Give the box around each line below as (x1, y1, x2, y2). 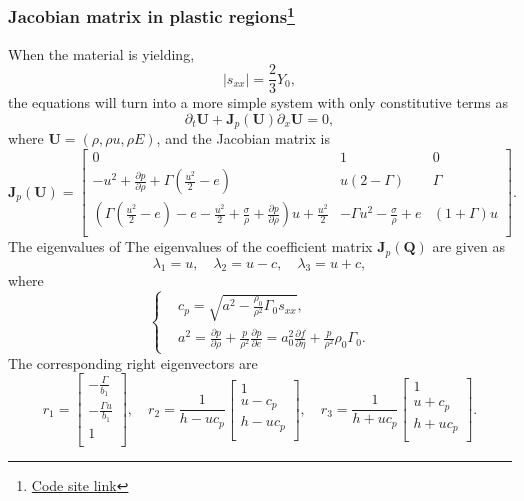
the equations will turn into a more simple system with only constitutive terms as (8, 92, 508, 113)
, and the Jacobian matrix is (156, 128, 330, 149)
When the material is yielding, (8, 43, 195, 64)
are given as (432, 236, 505, 257)
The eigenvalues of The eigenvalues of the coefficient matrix (8, 236, 373, 257)
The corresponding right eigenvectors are (8, 352, 258, 373)
